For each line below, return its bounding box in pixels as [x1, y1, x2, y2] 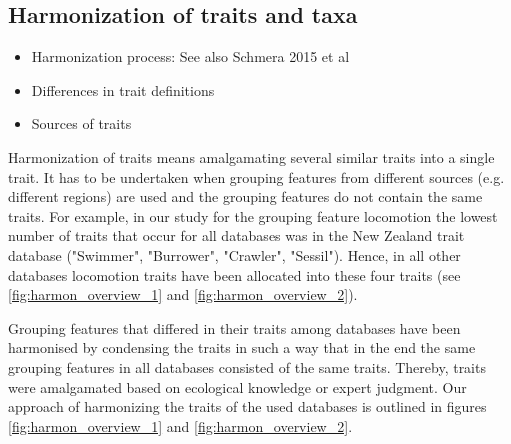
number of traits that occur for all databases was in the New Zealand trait [8, 225, 465, 246]
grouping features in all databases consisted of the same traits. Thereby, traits [8, 356, 486, 377]
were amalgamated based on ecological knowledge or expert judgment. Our [8, 376, 467, 397]
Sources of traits [31, 113, 132, 134]
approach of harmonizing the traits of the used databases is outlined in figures [8, 396, 487, 417]
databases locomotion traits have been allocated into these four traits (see [8, 264, 461, 285]
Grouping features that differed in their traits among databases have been [8, 317, 461, 338]
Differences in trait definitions [31, 79, 215, 100]
